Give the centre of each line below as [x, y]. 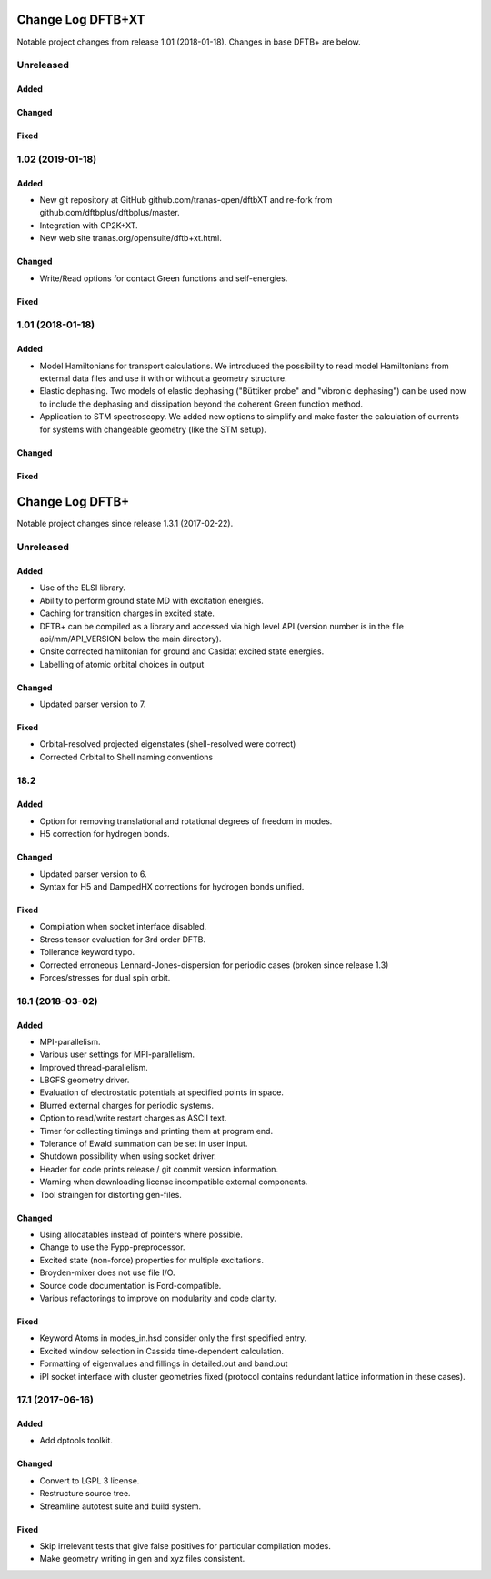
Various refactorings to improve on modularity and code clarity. [158, 1298]
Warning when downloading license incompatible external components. [174, 1182]
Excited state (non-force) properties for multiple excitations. [151, 1260]
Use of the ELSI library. [83, 588]
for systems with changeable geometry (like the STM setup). [153, 429]
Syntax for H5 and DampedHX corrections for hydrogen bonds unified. [172, 886]
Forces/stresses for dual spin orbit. [105, 977]
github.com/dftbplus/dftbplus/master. [110, 213]
